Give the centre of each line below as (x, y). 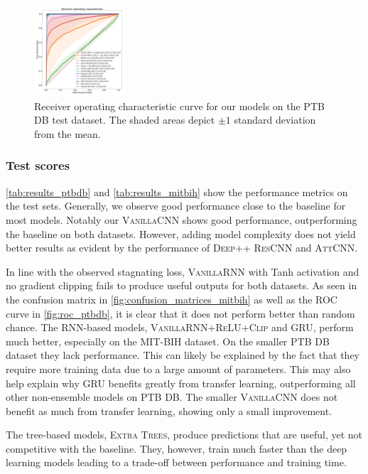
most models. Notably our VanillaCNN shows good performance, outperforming (182, 219)
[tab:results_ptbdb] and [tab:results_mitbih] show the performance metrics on (177, 192)
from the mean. (67, 133)
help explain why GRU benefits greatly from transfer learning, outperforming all (181, 383)
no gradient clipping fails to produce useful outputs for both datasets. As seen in (182, 285)
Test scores (38, 165)
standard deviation (275, 120)
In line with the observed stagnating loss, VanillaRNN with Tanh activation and (183, 271)
